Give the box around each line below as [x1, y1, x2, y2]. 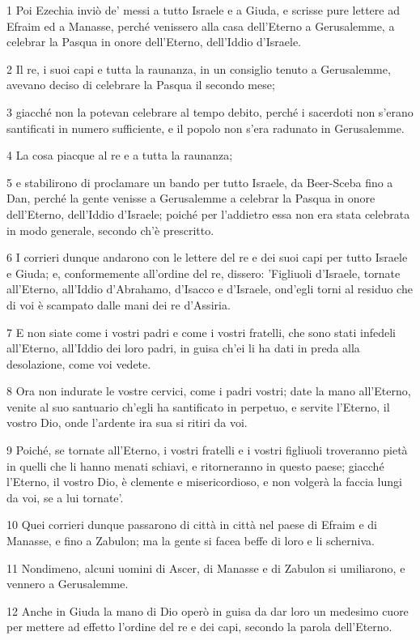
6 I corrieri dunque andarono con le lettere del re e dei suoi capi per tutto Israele [6, 249, 408, 266]
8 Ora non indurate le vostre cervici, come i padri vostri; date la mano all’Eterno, [6, 382, 411, 399]
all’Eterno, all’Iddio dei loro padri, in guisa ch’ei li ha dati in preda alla [6, 339, 360, 356]
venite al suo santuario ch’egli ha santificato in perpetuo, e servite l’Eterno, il [6, 398, 390, 415]
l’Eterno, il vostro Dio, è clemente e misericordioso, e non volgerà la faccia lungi [6, 473, 402, 490]
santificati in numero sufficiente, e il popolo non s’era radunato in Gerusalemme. [6, 119, 405, 136]
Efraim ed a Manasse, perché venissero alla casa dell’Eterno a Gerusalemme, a [6, 17, 395, 34]
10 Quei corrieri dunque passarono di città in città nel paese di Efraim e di [6, 516, 377, 533]
